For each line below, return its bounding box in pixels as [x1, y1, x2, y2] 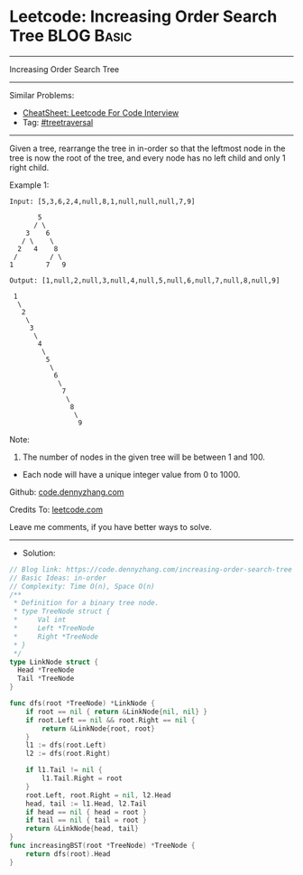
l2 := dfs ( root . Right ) [25, 749, 111, 759]
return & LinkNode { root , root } [41, 724, 155, 733]
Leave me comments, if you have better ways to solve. [9, 521, 212, 532]
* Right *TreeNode [13, 632, 99, 641]
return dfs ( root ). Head [25, 849, 111, 859]
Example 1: [9, 179, 50, 191]
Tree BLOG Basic [9, 25, 133, 46]
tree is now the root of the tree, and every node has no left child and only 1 [9, 152, 286, 163]
